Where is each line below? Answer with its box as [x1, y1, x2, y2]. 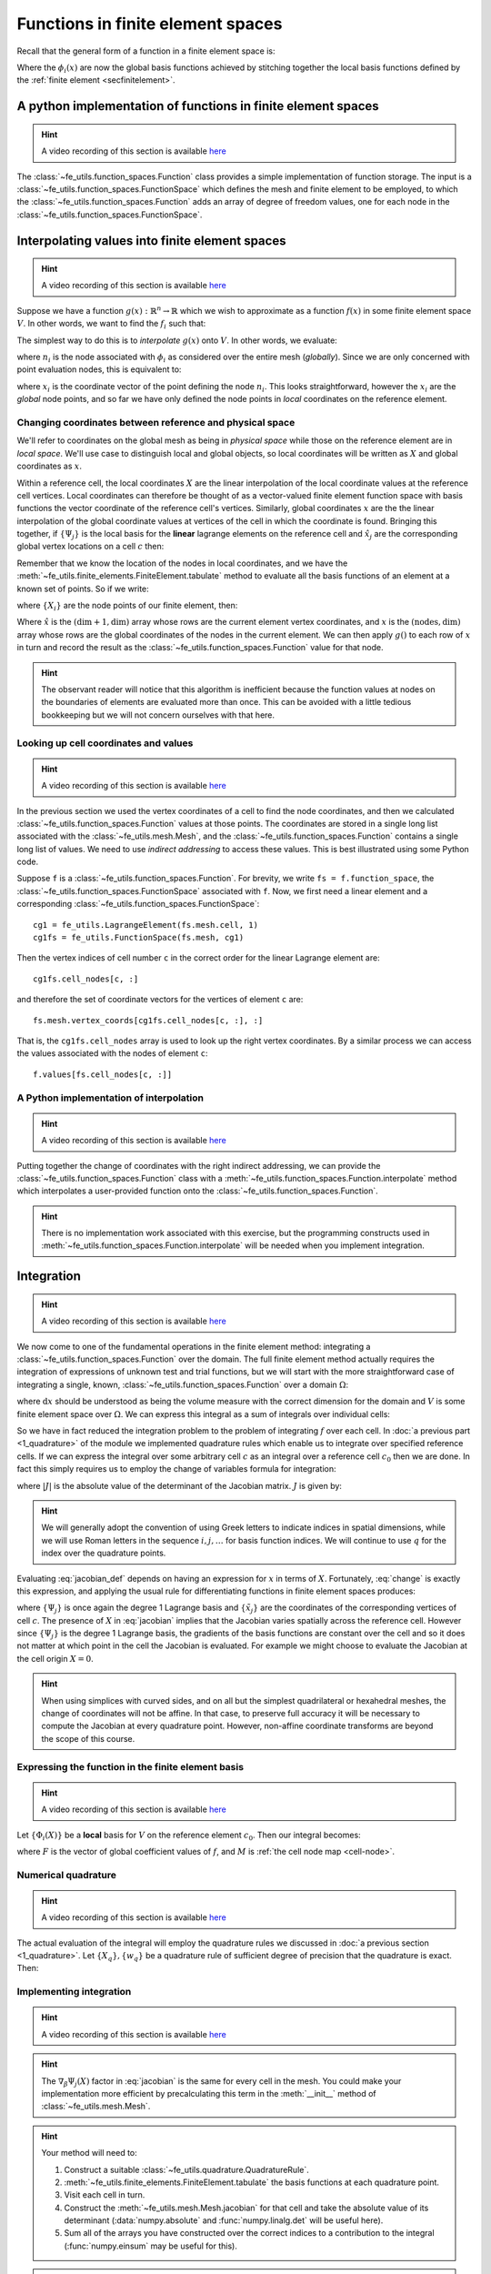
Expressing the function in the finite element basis [16, 1760, 245, 1773]
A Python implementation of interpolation [16, 1092, 205, 1104]
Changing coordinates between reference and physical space [16, 416, 296, 428]
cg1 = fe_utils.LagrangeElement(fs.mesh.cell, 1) [33, 920, 259, 930]
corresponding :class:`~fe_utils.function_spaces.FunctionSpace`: [16, 899, 260, 910]
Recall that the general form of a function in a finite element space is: [16, 45, 276, 56]
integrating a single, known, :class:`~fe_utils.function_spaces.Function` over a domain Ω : [16, 1379, 349, 1390]
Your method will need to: [41, 2148, 138, 2158]
